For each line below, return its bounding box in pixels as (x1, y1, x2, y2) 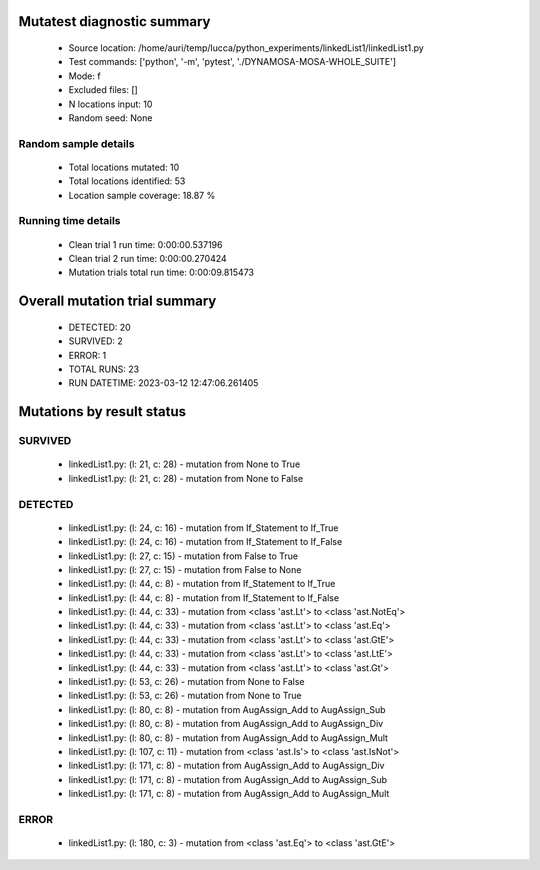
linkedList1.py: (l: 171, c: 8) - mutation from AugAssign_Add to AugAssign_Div (68, 760, 385, 772)
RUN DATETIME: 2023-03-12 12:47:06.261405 (68, 377, 259, 389)
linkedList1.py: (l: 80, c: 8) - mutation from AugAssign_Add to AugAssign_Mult (68, 731, 389, 744)
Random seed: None (68, 111, 153, 124)
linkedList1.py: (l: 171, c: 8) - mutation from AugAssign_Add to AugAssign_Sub (68, 773, 388, 785)
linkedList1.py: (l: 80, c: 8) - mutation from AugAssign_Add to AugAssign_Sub (68, 703, 386, 715)
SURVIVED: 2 (68, 335, 124, 347)
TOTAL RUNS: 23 (68, 363, 140, 375)
